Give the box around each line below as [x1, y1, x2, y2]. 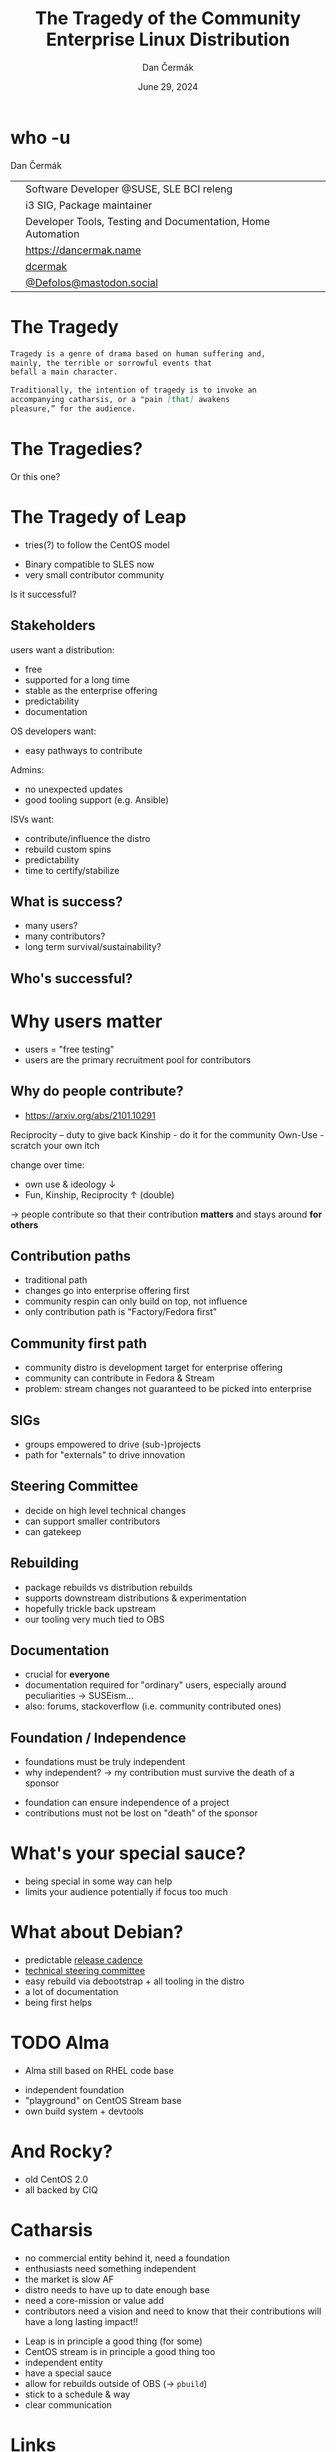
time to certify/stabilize [24, 864, 120, 876]
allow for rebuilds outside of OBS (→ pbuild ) [24, 2377, 208, 2389]
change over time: [10, 1158, 85, 1171]
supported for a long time [24, 673, 130, 686]
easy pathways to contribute [24, 744, 143, 756]
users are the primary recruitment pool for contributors [24, 1053, 252, 1066]
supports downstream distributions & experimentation [24, 1592, 247, 1604]
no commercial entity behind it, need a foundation [24, 2252, 230, 2264]
